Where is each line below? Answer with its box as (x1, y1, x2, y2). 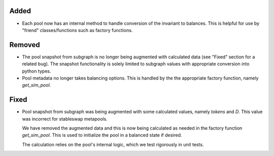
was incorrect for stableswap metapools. (22, 115, 108, 122)
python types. (22, 68, 51, 74)
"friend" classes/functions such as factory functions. (22, 27, 133, 33)
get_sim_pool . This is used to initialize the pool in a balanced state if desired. (22, 132, 182, 138)
